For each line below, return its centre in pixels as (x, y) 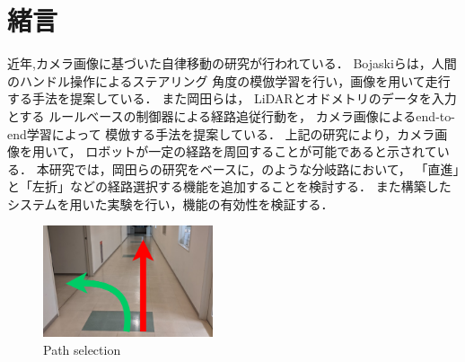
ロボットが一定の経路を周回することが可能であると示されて (261, 151)
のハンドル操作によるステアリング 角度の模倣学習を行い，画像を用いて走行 (229, 80)
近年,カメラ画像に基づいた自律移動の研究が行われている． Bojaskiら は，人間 (232, 63)
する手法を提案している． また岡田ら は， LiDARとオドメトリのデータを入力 (232, 98)
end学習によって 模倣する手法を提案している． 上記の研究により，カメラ (221, 133)
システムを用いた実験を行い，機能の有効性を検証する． (171, 203)
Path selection (82, 349)
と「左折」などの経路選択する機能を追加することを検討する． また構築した (229, 186)
